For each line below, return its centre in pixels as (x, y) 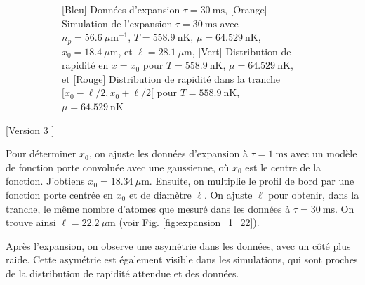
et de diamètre (160, 194)
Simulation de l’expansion (117, 23)
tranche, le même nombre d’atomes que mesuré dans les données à (148, 208)
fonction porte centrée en (59, 194)
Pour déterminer (41, 153)
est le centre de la (283, 167)
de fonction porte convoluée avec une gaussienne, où (118, 167)
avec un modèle (324, 153)
